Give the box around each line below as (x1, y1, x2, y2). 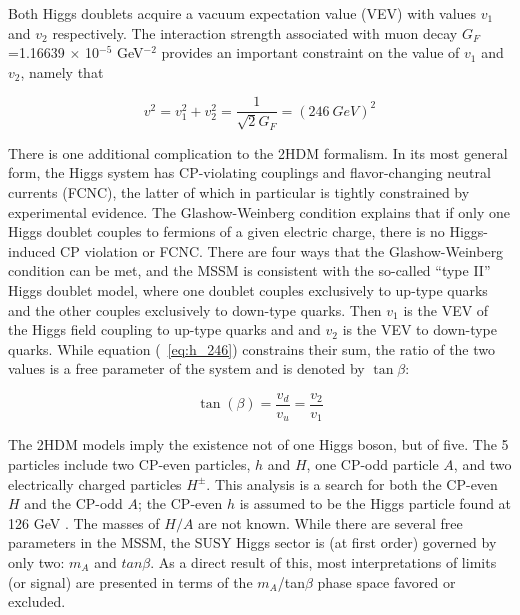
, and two (453, 454, 512, 475)
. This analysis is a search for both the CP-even (206, 473, 498, 494)
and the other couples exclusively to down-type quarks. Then (8, 299, 382, 320)
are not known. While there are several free (198, 512, 463, 533)
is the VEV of (403, 299, 489, 320)
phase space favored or (317, 571, 456, 592)
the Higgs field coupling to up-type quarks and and (8, 319, 321, 340)
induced (8, 240, 56, 261)
